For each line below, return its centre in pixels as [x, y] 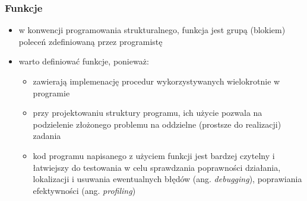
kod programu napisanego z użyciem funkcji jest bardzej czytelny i [154, 155]
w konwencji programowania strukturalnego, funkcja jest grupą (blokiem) [152, 30]
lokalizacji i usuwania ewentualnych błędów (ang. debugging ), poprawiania [167, 179]
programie [51, 93]
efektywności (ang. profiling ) [84, 190]
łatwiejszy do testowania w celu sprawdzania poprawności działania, [157, 167]
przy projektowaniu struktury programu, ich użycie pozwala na [148, 113]
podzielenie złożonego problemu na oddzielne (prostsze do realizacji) [157, 124]
